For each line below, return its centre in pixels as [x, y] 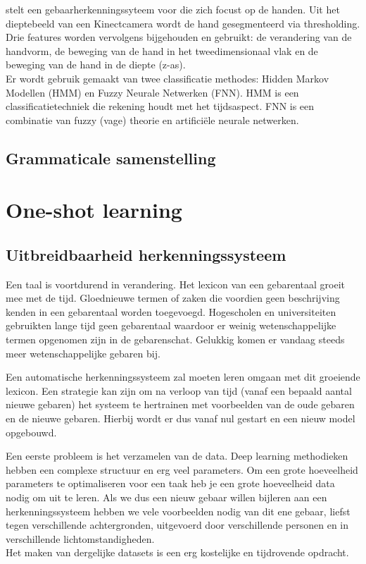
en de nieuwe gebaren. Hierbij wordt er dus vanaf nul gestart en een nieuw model [181, 418]
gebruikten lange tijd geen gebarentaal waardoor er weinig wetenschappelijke [171, 325]
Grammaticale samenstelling [111, 158]
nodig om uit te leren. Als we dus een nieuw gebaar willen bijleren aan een [166, 497]
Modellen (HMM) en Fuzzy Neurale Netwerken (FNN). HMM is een [152, 92]
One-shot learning [94, 210]
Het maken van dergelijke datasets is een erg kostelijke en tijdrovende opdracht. [177, 552]
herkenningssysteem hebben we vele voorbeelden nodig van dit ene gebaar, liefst [178, 511]
